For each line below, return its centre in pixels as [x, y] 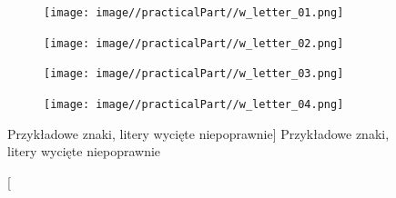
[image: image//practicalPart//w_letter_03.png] [194, 74]
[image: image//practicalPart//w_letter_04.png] [194, 104]
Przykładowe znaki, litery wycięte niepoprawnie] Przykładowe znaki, [198, 133]
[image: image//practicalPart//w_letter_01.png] [194, 13]
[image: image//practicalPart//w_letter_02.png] [194, 43]
